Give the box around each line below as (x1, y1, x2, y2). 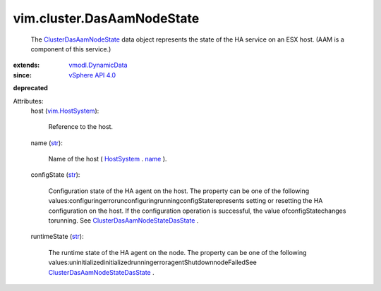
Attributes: (13, 97, 44, 105)
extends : (13, 61, 40, 70)
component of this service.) (30, 44, 111, 53)
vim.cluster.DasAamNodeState (13, 11, 200, 26)
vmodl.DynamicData (68, 61, 128, 70)
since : (13, 70, 32, 79)
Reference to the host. (48, 123, 113, 131)
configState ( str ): (30, 171, 80, 179)
